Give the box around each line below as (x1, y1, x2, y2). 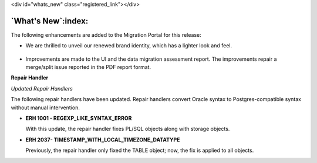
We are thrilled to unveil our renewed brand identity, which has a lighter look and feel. (25, 42, 232, 49)
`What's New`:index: (11, 16, 89, 26)
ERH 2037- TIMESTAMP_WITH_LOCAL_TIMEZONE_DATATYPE (25, 136, 180, 143)
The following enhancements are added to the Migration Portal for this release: (11, 31, 202, 38)
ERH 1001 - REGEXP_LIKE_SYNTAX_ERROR (25, 115, 132, 122)
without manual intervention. (11, 104, 80, 111)
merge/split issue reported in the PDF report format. (25, 64, 151, 71)
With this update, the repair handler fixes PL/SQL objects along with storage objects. (25, 126, 230, 133)
